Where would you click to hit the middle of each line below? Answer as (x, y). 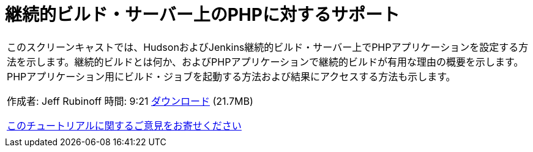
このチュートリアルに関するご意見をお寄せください (124, 125)
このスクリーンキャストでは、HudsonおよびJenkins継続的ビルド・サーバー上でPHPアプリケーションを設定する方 (268, 47)
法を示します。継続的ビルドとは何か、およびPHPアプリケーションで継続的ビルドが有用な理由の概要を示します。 (265, 62)
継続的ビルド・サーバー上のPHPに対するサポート (202, 15)
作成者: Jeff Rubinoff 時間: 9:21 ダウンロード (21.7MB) (130, 101)
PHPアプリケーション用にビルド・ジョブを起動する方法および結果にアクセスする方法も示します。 (231, 76)
